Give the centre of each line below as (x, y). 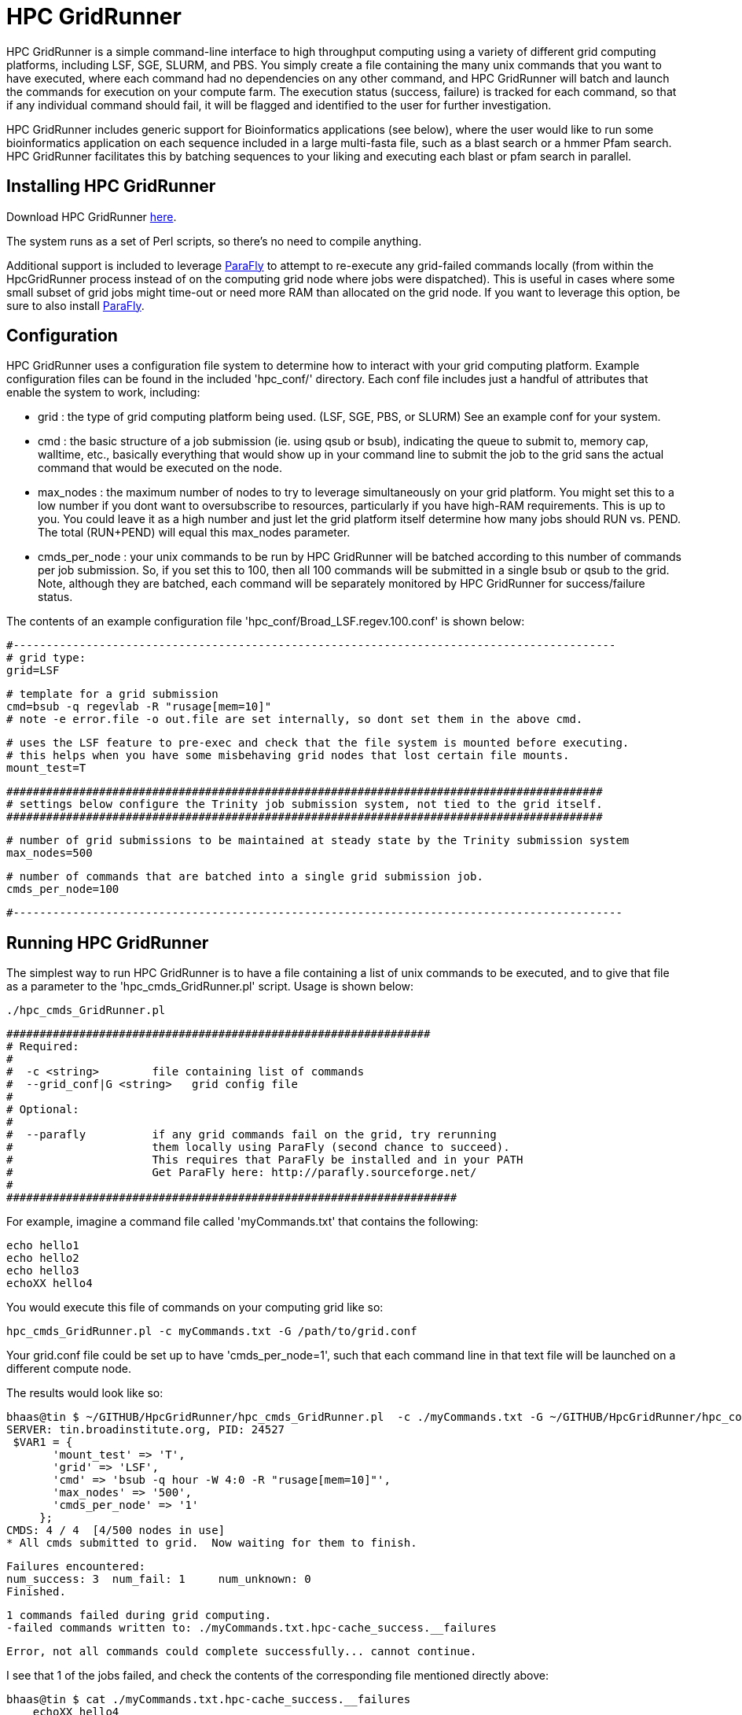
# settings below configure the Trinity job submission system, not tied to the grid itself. (305, 804)
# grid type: (46, 658)
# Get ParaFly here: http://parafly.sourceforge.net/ (242, 1173)
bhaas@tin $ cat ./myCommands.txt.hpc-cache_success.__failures (209, 1700)
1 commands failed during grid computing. (139, 1615)
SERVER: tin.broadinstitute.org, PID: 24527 (146, 1430)
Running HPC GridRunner (108, 942)
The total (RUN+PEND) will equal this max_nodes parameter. (194, 533)
